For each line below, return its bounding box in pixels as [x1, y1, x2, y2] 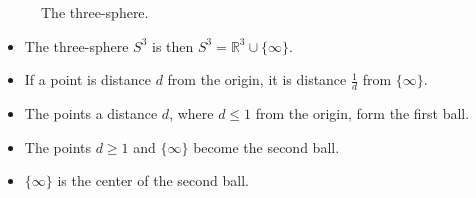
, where [169, 103, 214, 124]
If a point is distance [24, 69, 151, 90]
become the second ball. [193, 136, 340, 157]
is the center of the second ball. [57, 170, 249, 191]
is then [151, 35, 194, 56]
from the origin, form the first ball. [255, 103, 470, 124]
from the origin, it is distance [167, 69, 347, 90]
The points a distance [24, 103, 158, 124]
